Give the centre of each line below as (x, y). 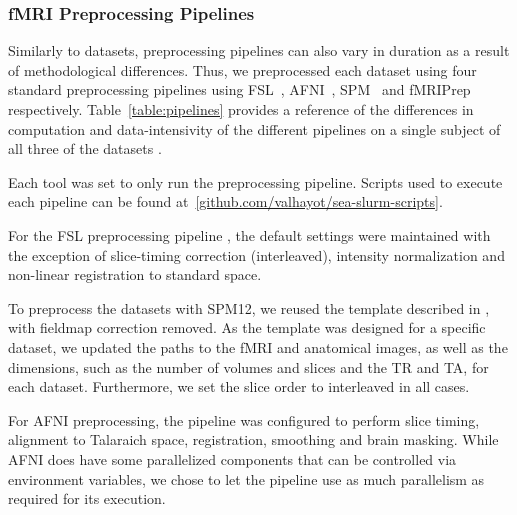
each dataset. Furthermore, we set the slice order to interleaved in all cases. (239, 386)
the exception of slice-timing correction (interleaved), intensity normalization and (256, 254)
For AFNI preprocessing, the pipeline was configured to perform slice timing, (244, 419)
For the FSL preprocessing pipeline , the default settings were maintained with (249, 234)
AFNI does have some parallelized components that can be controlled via (232, 458)
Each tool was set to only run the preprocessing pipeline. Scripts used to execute (255, 181)
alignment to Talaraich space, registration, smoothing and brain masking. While (253, 439)
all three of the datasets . (85, 148)
